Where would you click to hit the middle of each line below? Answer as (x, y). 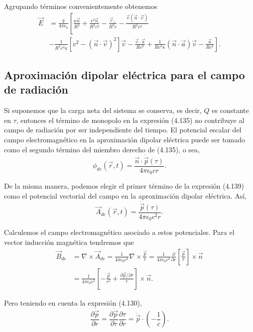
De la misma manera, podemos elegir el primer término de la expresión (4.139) (124, 186)
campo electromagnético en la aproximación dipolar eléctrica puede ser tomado (125, 140)
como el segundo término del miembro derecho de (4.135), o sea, (102, 149)
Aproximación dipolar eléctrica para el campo (125, 75)
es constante (230, 110)
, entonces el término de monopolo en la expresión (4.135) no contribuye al (130, 120)
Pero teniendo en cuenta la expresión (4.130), (73, 302)
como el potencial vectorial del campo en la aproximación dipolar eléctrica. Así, (126, 195)
